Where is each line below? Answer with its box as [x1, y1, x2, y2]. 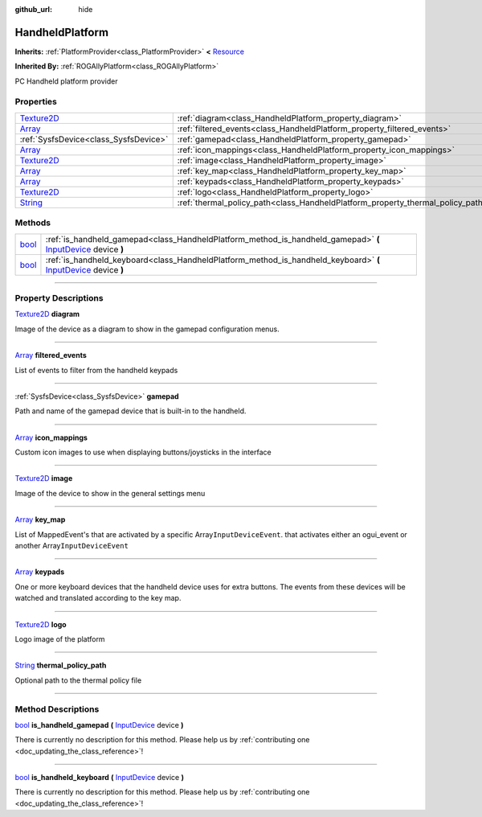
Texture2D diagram [14, 310, 80, 319]
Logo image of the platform [14, 634, 105, 643]
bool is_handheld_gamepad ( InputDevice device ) [14, 720, 184, 729]
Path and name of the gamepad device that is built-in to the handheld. [14, 406, 247, 416]
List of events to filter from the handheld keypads [14, 365, 178, 375]
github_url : [14, 5, 52, 14]
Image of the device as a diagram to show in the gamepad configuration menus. [14, 324, 280, 334]
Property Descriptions [14, 292, 104, 303]
